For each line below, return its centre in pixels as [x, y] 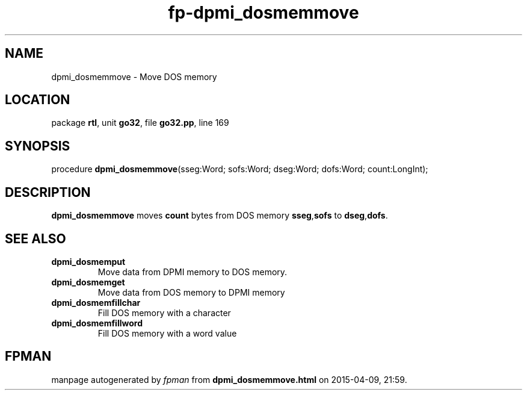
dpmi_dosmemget [88, 282]
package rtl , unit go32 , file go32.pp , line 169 [140, 123]
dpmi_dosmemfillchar [96, 302]
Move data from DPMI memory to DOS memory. [193, 272]
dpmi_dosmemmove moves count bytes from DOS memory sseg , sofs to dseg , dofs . [220, 216]
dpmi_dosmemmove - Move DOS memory [134, 76]
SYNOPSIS [38, 146]
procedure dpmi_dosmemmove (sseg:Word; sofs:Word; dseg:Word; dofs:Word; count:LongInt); [240, 169]
